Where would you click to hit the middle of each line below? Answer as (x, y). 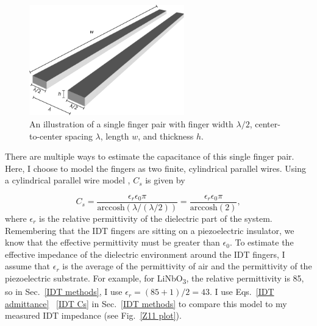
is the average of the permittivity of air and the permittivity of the (187, 266)
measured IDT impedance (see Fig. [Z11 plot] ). (93, 315)
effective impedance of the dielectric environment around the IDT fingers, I (145, 254)
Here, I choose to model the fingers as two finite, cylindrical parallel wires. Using (156, 168)
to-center (46, 136)
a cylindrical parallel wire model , (68, 180)
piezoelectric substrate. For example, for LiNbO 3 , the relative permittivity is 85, (155, 278)
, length (115, 136)
